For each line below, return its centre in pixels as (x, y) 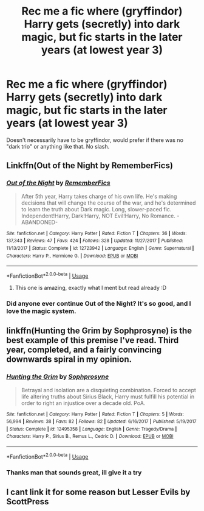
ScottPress (28, 502)
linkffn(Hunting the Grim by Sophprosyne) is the (99, 331)
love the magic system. (41, 311)
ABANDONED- (39, 222)
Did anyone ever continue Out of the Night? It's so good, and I (99, 303)
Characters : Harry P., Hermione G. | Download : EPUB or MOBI (72, 256)
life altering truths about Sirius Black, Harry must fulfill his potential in (108, 396)
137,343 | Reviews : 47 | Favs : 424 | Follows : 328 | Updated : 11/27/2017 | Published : (95, 241)
